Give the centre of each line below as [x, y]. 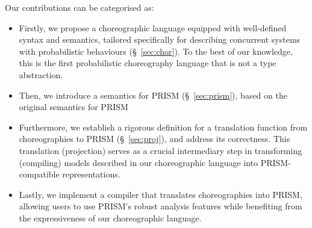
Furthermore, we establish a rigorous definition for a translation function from [163, 127]
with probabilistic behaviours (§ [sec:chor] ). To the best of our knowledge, [156, 51]
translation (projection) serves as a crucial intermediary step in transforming [161, 150]
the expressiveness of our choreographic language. [110, 217]
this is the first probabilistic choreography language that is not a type [148, 63]
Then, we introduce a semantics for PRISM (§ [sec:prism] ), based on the [153, 95]
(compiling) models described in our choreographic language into [139, 162]
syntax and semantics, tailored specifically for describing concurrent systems [160, 39]
